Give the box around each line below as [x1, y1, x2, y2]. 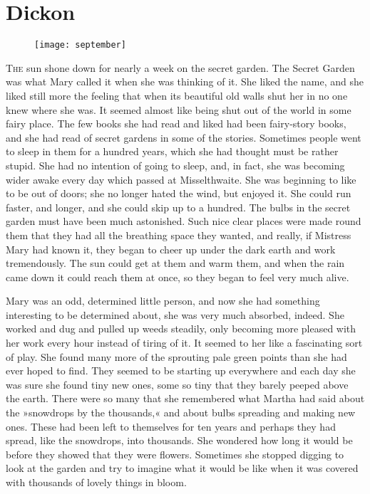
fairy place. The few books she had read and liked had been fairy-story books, [6, 116, 346, 131]
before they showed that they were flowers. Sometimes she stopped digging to [6, 446, 344, 461]
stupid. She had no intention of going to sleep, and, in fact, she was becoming [6, 157, 345, 172]
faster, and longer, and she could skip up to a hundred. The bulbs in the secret [6, 199, 351, 214]
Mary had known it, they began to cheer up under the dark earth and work [6, 241, 336, 256]
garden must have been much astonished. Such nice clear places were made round [6, 214, 361, 228]
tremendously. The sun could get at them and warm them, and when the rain [6, 256, 345, 270]
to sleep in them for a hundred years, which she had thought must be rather [6, 144, 339, 159]
